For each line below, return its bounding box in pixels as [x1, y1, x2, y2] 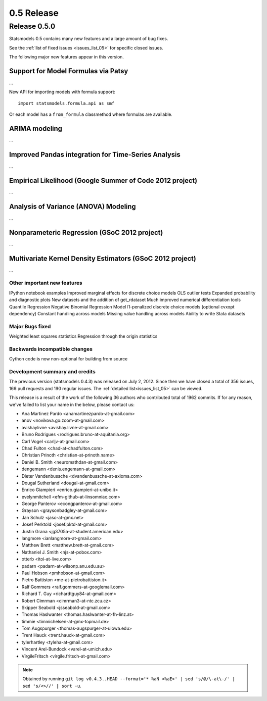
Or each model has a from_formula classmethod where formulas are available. [9, 111, 173, 117]
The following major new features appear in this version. [9, 54, 124, 60]
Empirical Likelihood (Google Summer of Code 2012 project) [9, 176, 198, 185]
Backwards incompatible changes [9, 346, 93, 352]
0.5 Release [9, 7, 59, 18]
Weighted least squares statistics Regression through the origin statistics [9, 333, 158, 339]
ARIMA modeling [9, 124, 63, 133]
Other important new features [9, 280, 83, 287]
